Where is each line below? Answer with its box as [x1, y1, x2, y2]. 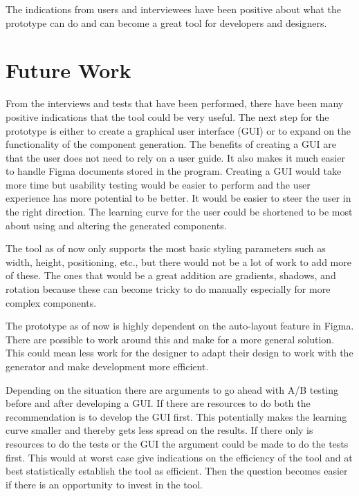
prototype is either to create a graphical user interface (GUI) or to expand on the [6, 123, 351, 137]
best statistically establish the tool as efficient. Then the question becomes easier [6, 464, 348, 478]
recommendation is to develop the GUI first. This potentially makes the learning [6, 409, 347, 423]
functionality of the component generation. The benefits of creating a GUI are [6, 137, 336, 151]
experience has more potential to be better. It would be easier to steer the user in [6, 191, 351, 205]
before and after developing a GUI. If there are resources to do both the [6, 396, 311, 410]
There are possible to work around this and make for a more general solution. [6, 332, 335, 346]
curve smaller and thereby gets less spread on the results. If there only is [6, 423, 313, 437]
